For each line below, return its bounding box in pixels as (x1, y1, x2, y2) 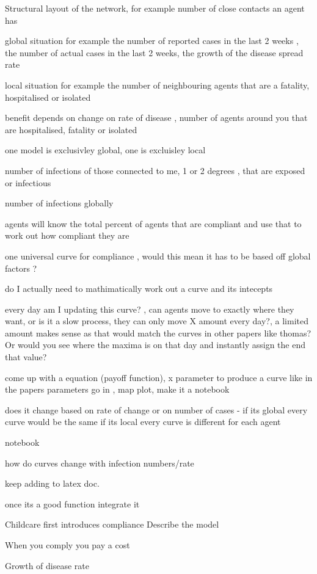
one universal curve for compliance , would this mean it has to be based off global (5, 249, 311, 262)
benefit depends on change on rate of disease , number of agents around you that (5, 111, 308, 124)
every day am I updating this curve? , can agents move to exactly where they (5, 302, 294, 315)
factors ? (5, 261, 37, 274)
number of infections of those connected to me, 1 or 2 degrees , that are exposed (5, 164, 305, 176)
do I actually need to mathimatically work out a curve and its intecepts (5, 282, 273, 295)
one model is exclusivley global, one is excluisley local (5, 143, 206, 156)
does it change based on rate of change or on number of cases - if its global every (5, 403, 308, 416)
